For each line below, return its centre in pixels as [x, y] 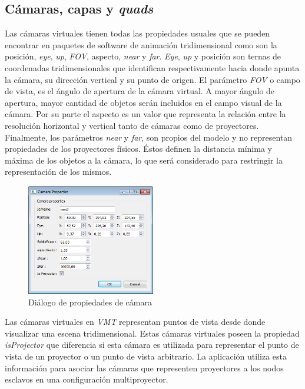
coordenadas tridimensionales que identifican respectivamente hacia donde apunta [152, 67]
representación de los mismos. [58, 172]
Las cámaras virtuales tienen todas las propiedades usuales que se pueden [137, 33]
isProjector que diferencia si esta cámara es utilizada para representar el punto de [152, 345]
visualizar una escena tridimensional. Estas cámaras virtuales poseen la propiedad [152, 333]
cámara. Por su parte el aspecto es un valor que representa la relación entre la [145, 114]
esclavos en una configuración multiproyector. [87, 379]
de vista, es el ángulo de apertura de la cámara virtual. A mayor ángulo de [140, 91]
